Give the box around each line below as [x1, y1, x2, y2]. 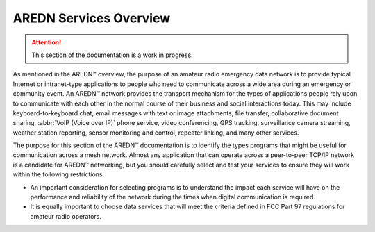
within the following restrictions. [12, 170, 105, 179]
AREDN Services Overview [12, 10, 171, 26]
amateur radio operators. [30, 212, 102, 220]
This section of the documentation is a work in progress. [31, 51, 194, 59]
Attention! [31, 38, 62, 47]
